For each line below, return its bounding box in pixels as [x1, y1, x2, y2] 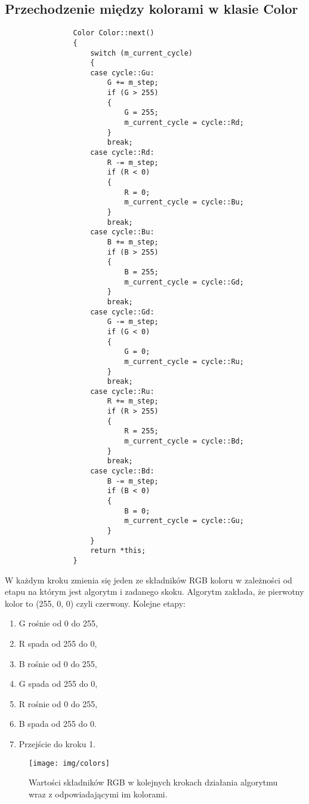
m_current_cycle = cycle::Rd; [124, 118, 244, 127]
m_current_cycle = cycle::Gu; [124, 516, 244, 525]
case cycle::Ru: [90, 387, 154, 396]
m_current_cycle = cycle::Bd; [124, 437, 244, 446]
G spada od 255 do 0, [18, 677, 98, 690]
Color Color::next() [73, 29, 154, 38]
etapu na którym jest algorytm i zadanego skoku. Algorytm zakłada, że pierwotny [5, 585, 304, 598]
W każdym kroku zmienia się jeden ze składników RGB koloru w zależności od [5, 573, 292, 586]
